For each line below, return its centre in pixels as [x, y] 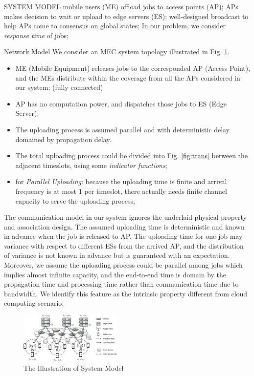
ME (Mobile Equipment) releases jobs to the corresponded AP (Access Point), [133, 68]
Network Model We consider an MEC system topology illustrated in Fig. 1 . [117, 52]
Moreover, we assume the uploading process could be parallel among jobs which [123, 265]
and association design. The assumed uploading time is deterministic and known [124, 226]
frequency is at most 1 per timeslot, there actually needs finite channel [121, 191]
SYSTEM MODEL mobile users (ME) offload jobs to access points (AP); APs [121, 6]
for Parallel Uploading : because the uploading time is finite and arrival [121, 181]
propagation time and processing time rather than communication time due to [121, 284]
